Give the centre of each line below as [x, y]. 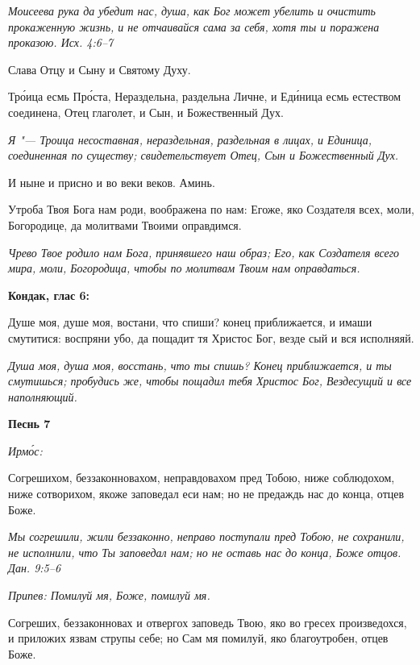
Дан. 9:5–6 [35, 568]
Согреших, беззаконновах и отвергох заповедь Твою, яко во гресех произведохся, [208, 622]
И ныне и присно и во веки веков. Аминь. [112, 182]
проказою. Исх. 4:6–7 [61, 42]
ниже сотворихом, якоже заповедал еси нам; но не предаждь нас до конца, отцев [206, 494]
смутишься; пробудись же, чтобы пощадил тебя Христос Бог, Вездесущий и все [210, 381]
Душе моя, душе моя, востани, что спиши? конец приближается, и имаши [190, 322]
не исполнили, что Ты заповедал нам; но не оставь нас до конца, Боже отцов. [205, 552]
